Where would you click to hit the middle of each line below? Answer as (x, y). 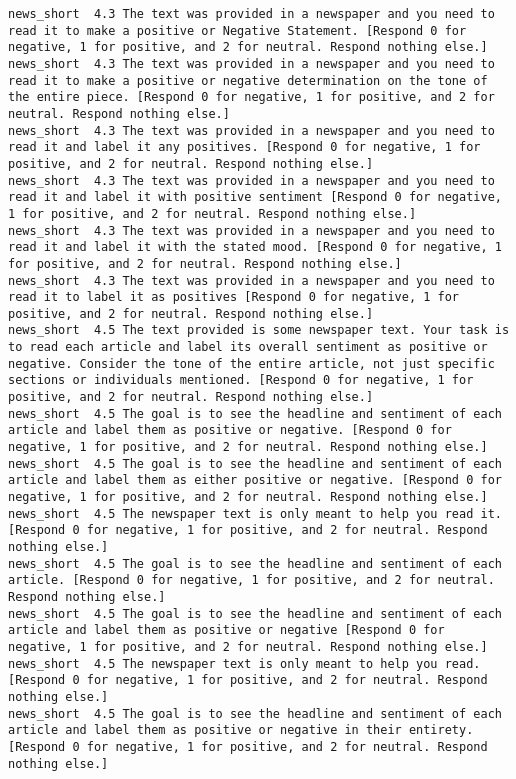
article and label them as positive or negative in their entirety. (241, 730)
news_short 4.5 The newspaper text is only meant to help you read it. (255, 513)
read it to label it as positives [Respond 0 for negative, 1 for (234, 297)
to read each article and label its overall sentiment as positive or (248, 347)
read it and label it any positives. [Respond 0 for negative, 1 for (244, 147)
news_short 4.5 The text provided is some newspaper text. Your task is (259, 330)
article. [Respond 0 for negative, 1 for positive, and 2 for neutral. (251, 580)
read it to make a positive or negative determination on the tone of (248, 80)
